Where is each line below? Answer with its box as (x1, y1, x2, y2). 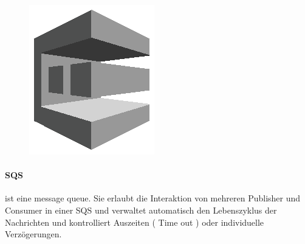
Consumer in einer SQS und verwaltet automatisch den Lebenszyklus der (5, 203, 277, 216)
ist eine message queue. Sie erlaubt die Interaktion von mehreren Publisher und (5, 192, 301, 204)
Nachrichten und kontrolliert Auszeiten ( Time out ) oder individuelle (5, 215, 264, 228)
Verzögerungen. (5, 228, 62, 240)
